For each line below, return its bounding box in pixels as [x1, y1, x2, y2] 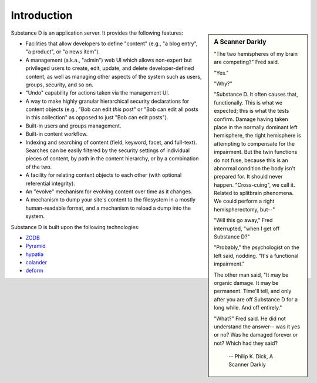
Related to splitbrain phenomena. [214, 190, 294, 197]
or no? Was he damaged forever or [214, 331, 298, 338]
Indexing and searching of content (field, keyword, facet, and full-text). [25, 139, 197, 146]
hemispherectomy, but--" [214, 206, 275, 213]
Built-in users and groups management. [25, 122, 122, 129]
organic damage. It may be [214, 279, 279, 286]
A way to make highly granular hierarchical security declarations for [25, 98, 190, 105]
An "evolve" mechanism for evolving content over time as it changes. [25, 188, 193, 195]
